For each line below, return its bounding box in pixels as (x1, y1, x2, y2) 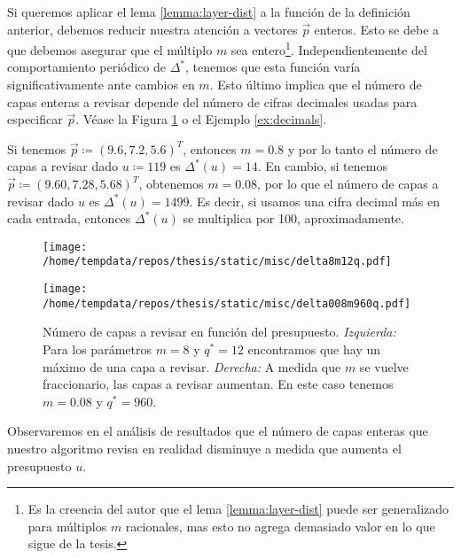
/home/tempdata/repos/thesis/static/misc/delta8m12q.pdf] (43, 255, 392, 268)
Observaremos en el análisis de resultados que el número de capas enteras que (7, 422, 428, 440)
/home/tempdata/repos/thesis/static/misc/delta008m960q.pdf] (43, 297, 411, 310)
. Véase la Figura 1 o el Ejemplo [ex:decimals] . (75, 110, 327, 128)
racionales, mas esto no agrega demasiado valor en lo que (125, 516, 435, 535)
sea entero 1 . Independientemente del (230, 38, 427, 58)
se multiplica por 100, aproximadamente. (183, 209, 404, 228)
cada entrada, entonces (7, 209, 131, 228)
